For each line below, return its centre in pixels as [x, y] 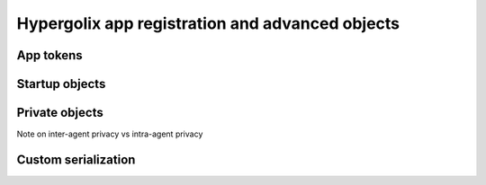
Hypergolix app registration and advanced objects [208, 23]
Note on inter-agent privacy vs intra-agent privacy [110, 134]
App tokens [49, 55]
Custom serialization [76, 159]
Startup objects [61, 84]
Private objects [60, 113]
